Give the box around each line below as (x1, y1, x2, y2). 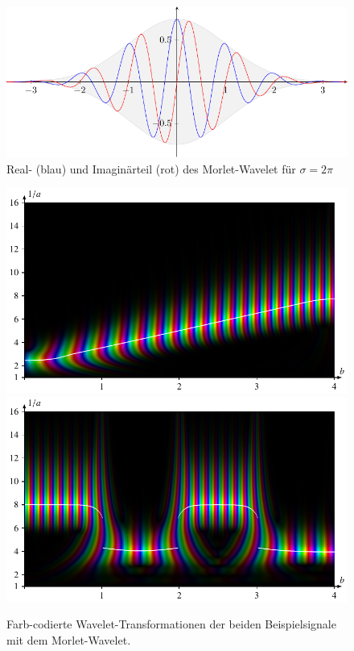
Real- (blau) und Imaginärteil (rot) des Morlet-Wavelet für (6, 160, 296, 177)
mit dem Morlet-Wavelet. (6, 631, 131, 648)
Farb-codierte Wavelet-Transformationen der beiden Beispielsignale (6, 616, 336, 632)
